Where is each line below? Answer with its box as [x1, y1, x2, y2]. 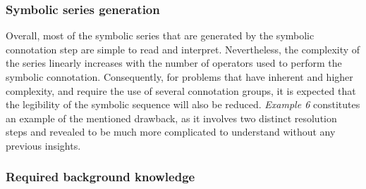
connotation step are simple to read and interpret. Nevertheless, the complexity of [6, 41, 360, 56]
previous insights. [6, 138, 81, 152]
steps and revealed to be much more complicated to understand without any [6, 124, 336, 139]
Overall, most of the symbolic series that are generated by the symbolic [6, 28, 315, 43]
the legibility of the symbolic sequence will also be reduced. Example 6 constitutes [6, 97, 360, 112]
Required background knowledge [6, 168, 195, 185]
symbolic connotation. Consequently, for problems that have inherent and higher [6, 70, 353, 84]
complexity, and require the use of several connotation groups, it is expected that [6, 83, 356, 98]
